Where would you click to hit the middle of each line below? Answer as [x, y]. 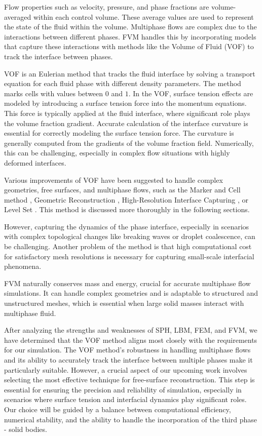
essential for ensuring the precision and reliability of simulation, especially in [123, 389]
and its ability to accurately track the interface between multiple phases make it [128, 360]
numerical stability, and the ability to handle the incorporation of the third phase [130, 419]
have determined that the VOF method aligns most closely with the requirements [131, 340]
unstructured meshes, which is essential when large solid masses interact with [124, 303]
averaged [18, 16]
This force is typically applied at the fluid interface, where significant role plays [127, 113]
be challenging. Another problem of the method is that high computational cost [128, 246]
